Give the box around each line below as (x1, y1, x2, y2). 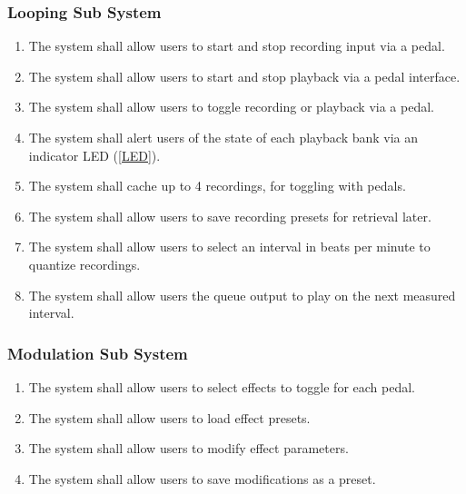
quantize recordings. (28, 254, 141, 273)
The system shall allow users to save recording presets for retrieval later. (28, 206, 431, 225)
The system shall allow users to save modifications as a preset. (28, 469, 376, 488)
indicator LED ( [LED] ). (28, 145, 161, 164)
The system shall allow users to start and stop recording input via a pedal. (28, 36, 445, 55)
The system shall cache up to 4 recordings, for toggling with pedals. (28, 176, 406, 195)
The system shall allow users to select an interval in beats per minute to (28, 237, 431, 256)
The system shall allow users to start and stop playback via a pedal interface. (28, 66, 461, 85)
